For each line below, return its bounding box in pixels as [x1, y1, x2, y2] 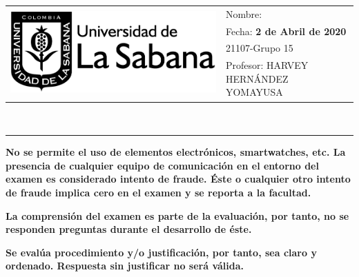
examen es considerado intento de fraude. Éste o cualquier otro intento [6, 172, 351, 186]
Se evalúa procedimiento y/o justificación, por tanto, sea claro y [6, 245, 317, 259]
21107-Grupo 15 [225, 41, 293, 55]
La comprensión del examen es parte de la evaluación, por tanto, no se [6, 208, 349, 223]
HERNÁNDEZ [225, 71, 289, 85]
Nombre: [225, 6, 262, 21]
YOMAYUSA [225, 85, 283, 99]
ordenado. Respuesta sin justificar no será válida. [6, 258, 244, 273]
